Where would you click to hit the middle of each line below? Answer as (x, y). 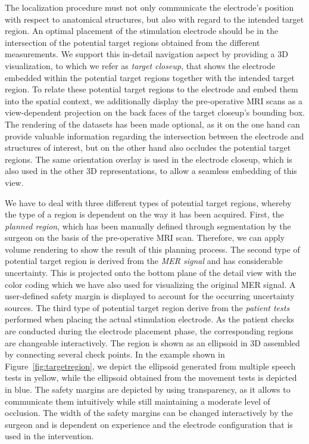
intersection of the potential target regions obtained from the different (132, 42)
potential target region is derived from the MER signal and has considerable (144, 261)
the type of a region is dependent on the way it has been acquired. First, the (144, 214)
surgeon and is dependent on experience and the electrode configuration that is (149, 424)
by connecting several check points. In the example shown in (115, 354)
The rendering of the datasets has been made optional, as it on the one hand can (152, 124)
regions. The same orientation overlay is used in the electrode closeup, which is (149, 159)
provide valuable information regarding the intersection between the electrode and (154, 136)
